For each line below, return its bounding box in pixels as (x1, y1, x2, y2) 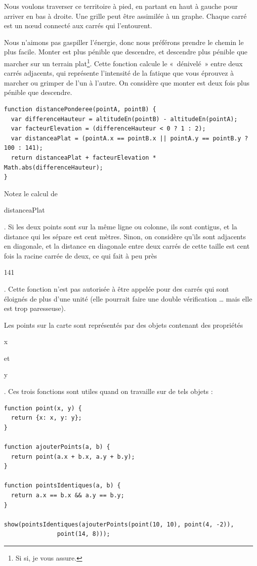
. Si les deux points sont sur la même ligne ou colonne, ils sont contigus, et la (4, 221, 237, 231)
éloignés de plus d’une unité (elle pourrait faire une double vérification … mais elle (4, 293, 253, 304)
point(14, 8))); (57, 530, 110, 538)
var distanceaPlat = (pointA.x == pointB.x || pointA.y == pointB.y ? (11, 134, 248, 142)
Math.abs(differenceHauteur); (4, 164, 103, 171)
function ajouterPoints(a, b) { (4, 443, 110, 451)
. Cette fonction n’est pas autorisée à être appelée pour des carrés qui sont (4, 283, 229, 294)
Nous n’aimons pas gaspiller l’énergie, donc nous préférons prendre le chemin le (4, 37, 244, 47)
